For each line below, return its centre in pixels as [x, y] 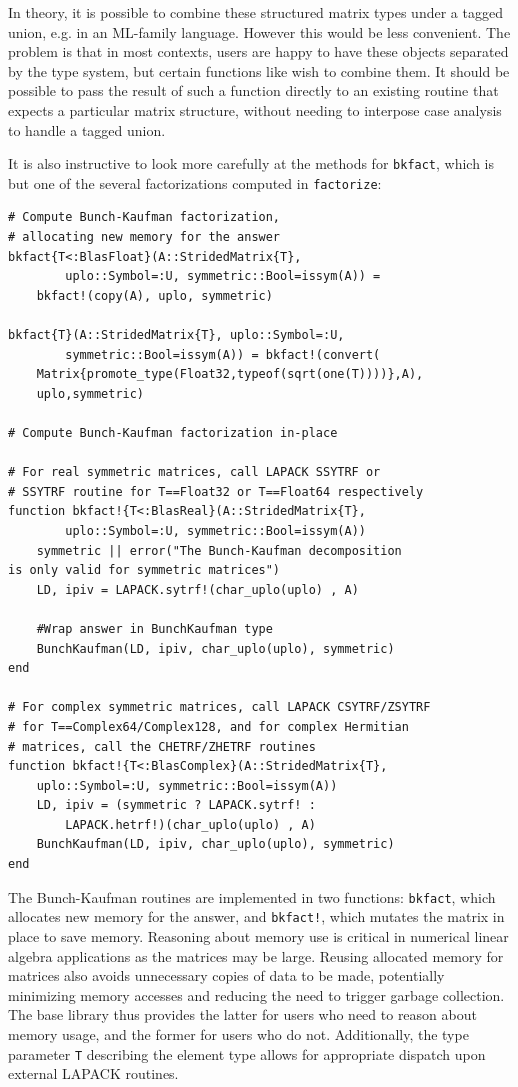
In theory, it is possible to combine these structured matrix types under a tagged [255, 12]
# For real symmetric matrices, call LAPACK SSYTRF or [194, 472]
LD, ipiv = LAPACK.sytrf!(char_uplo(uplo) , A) [197, 589]
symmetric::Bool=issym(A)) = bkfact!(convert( [223, 354]
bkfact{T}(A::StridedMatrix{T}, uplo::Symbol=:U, [176, 335]
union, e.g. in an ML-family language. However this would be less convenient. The [259, 31]
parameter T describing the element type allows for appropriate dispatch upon [247, 1053]
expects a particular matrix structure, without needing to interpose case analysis [255, 109]
